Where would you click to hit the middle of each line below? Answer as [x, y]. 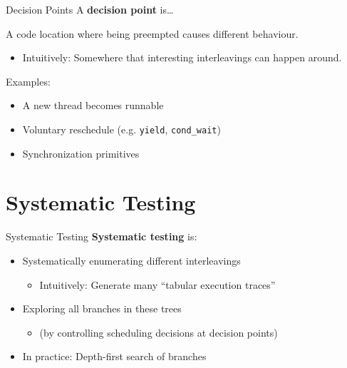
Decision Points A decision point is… [90, 9]
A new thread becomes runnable [93, 105]
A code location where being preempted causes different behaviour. [152, 33]
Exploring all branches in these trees [102, 308]
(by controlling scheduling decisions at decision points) [159, 332]
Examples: [28, 81]
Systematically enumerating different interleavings [131, 260]
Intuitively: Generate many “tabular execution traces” [157, 284]
